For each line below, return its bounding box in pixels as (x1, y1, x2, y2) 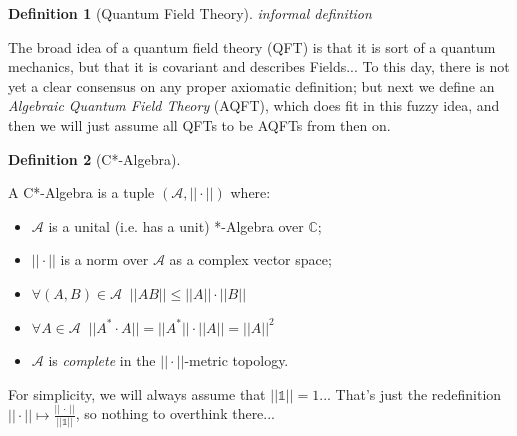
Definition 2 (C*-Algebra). (8, 148, 181, 169)
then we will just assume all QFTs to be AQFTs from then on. (8, 114, 391, 135)
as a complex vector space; (169, 249, 332, 270)
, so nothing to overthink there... (75, 403, 276, 424)
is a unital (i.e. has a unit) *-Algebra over (48, 215, 304, 236)
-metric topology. (184, 350, 289, 371)
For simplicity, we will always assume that (8, 383, 266, 404)
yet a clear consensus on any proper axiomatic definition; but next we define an (8, 75, 495, 96)
